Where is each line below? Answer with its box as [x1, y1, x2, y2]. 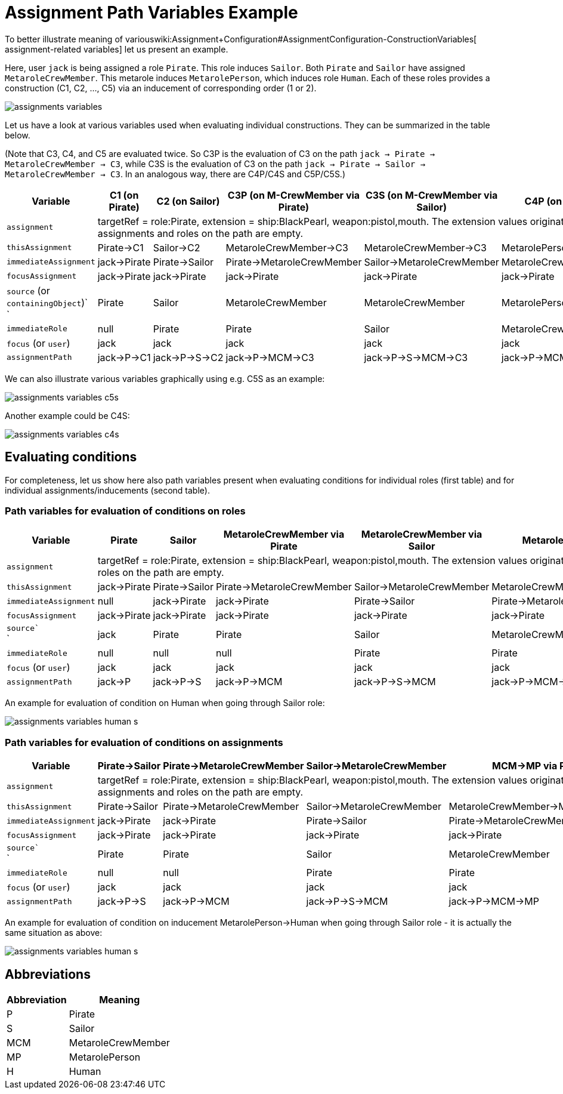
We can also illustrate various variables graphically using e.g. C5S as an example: [5, 373, 325, 384]
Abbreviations [5, 966, 91, 982]
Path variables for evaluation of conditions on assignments [5, 736, 283, 748]
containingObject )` [7, 296, 88, 309]
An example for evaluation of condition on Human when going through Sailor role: [5, 698, 325, 708]
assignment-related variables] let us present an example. [5, 44, 228, 54]
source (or [7, 284, 50, 297]
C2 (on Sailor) [156, 195, 220, 207]
